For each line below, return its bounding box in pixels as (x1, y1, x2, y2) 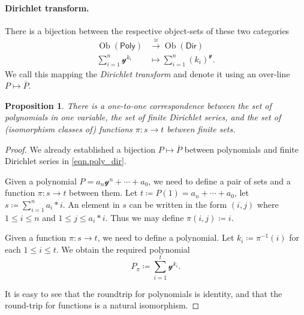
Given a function (5, 231, 67, 244)
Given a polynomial (5, 174, 77, 187)
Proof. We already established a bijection (5, 143, 155, 155)
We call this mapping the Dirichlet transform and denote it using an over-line (5, 67, 290, 80)
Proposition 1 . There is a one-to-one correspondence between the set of (5, 99, 272, 111)
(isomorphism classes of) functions (5, 122, 133, 135)
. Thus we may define (105, 211, 184, 223)
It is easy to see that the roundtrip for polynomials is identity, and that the (5, 287, 282, 299)
